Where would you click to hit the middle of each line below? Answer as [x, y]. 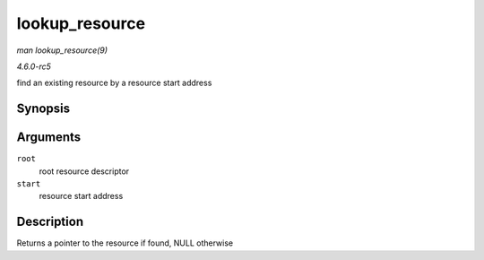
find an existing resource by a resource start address [114, 83]
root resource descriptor [84, 171]
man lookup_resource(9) [62, 50]
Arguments [49, 138]
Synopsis [43, 109]
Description [50, 222]
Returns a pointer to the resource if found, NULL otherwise [125, 243]
